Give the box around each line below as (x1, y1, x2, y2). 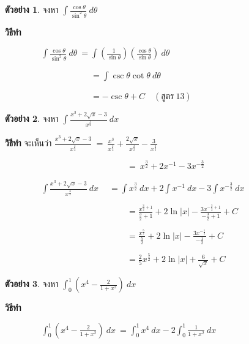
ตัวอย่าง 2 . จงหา (5, 112, 59, 125)
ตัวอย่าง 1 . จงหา (5, 3, 59, 15)
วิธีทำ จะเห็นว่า (5, 136, 52, 149)
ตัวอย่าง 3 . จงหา (5, 277, 59, 290)
